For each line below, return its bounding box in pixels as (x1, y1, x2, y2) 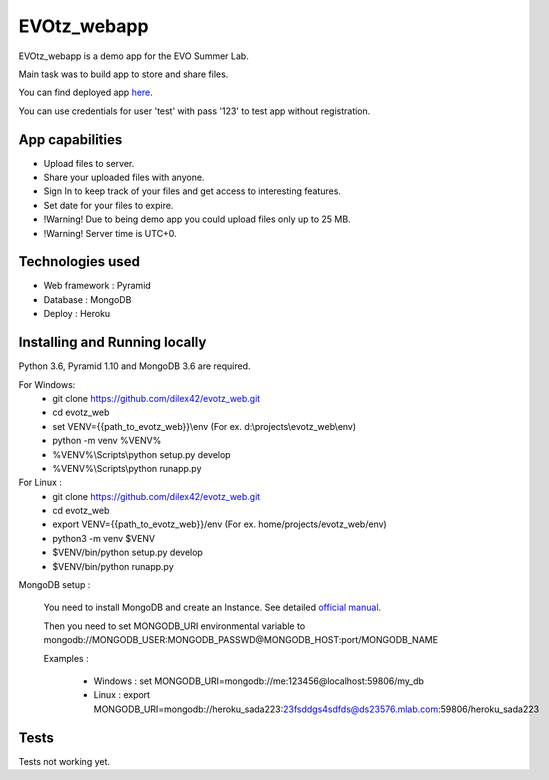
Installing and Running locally (18, 334, 207, 351)
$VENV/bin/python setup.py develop (52, 546, 204, 559)
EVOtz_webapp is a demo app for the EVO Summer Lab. (18, 50, 249, 62)
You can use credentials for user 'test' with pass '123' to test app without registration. (18, 105, 371, 117)
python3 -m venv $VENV (52, 532, 156, 544)
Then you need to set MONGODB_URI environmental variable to (43, 620, 306, 632)
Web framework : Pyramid (43, 280, 152, 292)
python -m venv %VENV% (52, 435, 162, 447)
